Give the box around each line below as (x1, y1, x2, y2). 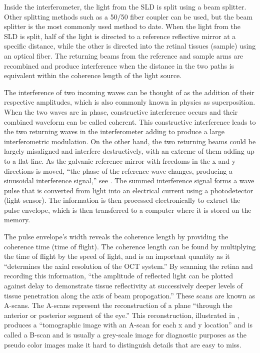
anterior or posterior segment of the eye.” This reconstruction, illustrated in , (4, 309, 239, 320)
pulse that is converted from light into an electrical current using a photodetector (4, 185, 253, 195)
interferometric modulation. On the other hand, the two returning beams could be (4, 136, 256, 146)
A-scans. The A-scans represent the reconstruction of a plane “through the (4, 300, 232, 310)
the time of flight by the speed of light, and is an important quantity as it (4, 251, 230, 261)
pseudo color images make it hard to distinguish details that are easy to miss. (4, 339, 241, 349)
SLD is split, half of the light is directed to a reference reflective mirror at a (4, 31, 236, 41)
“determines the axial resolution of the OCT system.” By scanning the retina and (4, 260, 253, 271)
